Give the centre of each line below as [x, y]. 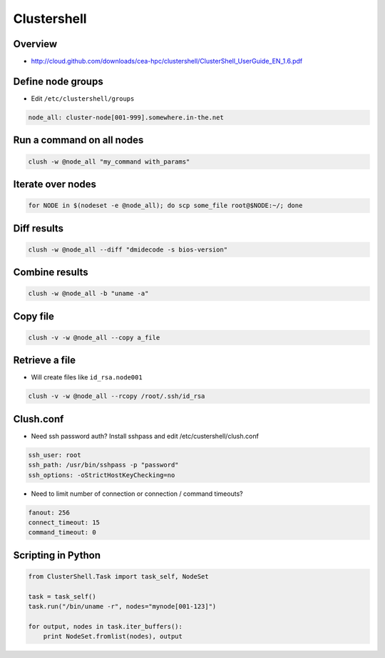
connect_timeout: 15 [64, 523]
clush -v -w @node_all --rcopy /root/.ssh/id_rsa [117, 396]
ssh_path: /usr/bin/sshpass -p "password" [103, 465]
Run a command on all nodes [78, 140]
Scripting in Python [57, 555]
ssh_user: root [55, 455]
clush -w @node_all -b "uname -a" [88, 294]
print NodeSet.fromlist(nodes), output [113, 637]
